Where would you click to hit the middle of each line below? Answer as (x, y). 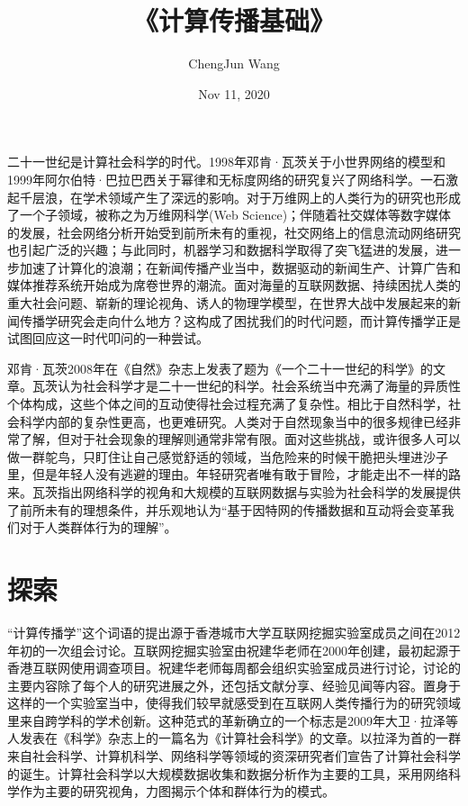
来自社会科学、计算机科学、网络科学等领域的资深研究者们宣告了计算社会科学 (234, 756)
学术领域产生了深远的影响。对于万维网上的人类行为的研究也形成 (271, 197)
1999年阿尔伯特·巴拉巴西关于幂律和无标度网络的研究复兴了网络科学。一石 (226, 179)
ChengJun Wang (234, 63)
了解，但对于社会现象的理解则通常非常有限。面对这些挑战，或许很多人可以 (240, 439)
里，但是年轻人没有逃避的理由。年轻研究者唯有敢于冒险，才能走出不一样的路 (234, 474)
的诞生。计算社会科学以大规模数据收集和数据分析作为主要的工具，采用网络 (228, 773)
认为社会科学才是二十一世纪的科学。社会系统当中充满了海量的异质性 (259, 386)
